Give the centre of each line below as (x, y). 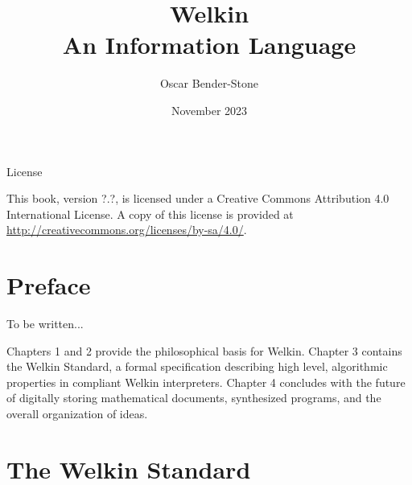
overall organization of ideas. (77, 413)
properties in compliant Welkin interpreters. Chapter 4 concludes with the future (206, 382)
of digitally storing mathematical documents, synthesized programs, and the (194, 398)
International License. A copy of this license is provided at (150, 214)
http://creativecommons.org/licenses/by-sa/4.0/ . (127, 230)
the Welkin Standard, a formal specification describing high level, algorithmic (197, 366)
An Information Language (209, 45)
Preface (49, 285)
